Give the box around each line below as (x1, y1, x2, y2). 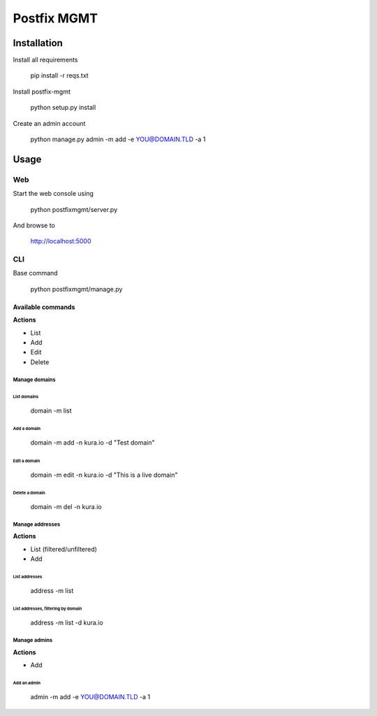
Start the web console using (13, 189, 94, 198)
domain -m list (30, 406, 73, 415)
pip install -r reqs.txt (30, 71, 89, 80)
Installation (13, 37, 63, 49)
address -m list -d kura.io (30, 619, 104, 627)
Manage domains (13, 376, 56, 383)
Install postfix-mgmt (13, 87, 71, 96)
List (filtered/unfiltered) (30, 545, 98, 553)
